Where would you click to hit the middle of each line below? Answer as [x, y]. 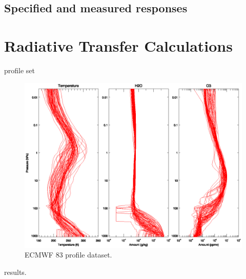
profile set [20, 70]
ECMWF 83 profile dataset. [68, 255]
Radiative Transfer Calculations [118, 45]
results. [15, 272]
